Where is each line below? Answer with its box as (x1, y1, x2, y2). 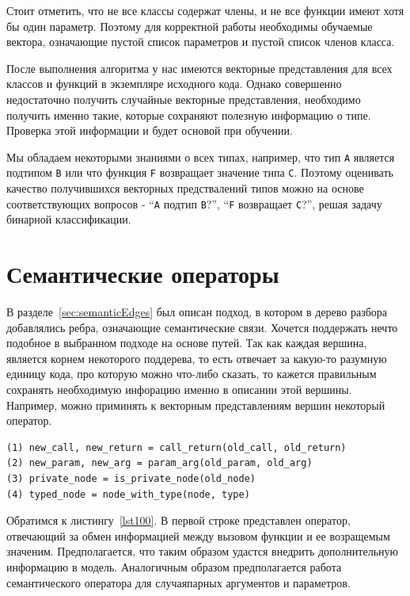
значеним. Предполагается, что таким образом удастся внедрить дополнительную (6, 543, 399, 560)
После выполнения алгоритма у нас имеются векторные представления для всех (6, 59, 393, 76)
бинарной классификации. (6, 211, 131, 227)
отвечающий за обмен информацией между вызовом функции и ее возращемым (6, 527, 390, 544)
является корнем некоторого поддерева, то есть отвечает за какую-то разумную (6, 350, 387, 366)
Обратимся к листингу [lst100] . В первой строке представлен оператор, (6, 512, 351, 529)
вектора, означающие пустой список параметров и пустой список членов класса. (6, 33, 395, 50)
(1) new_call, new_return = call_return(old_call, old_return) (6, 441, 347, 453)
